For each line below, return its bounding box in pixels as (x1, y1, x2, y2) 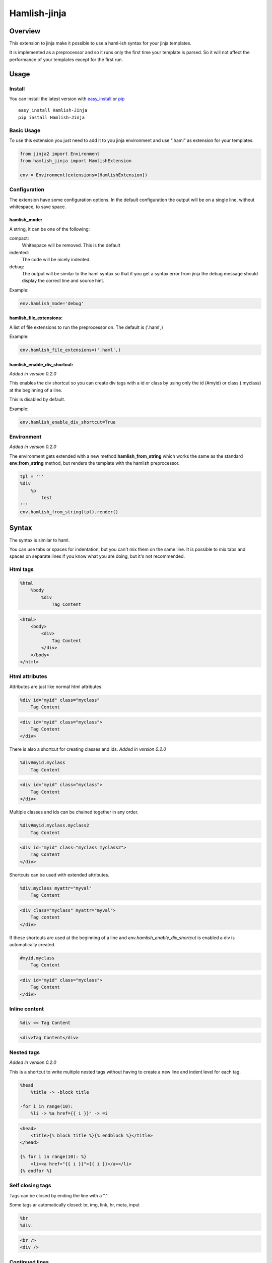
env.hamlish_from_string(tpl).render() (20, 509, 118, 515)
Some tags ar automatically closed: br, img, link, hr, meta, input (9, 1202, 140, 1208)
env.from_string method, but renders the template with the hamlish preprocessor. (9, 460, 180, 466)
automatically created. (9, 941, 56, 947)
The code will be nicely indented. (22, 257, 91, 263)
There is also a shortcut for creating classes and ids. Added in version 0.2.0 (9, 746, 166, 752)
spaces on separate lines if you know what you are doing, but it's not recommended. (9, 553, 185, 559)
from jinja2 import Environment (20, 151, 100, 157)
